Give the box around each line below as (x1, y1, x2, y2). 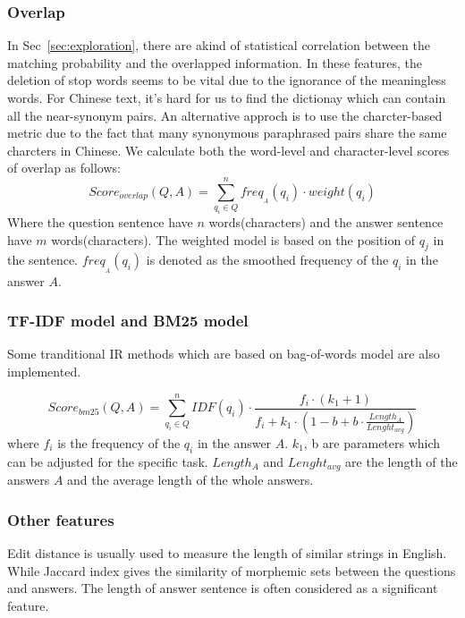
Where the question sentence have (7, 213, 193, 232)
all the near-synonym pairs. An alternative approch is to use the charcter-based (7, 106, 443, 124)
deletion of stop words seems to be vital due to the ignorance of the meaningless (7, 71, 446, 89)
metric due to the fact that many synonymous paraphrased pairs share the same (7, 123, 447, 142)
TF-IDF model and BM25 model (7, 309, 249, 332)
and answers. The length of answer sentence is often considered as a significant (7, 579, 438, 597)
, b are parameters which (303, 433, 441, 452)
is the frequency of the (57, 433, 181, 452)
